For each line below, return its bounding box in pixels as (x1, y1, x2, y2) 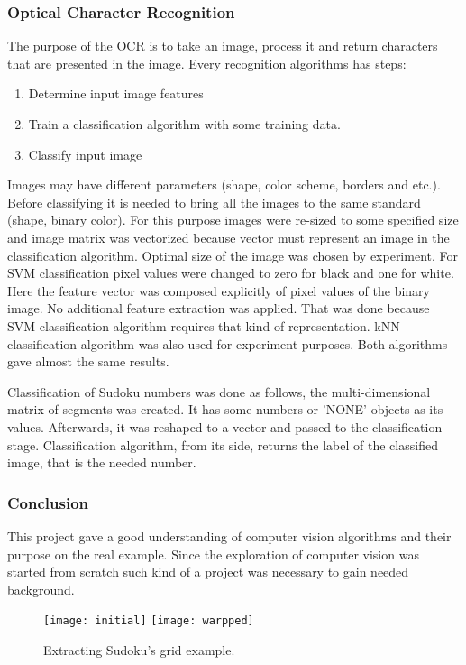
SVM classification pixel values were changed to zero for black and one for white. (7, 263, 454, 282)
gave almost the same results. (7, 352, 169, 371)
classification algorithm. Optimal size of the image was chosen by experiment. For (7, 245, 458, 264)
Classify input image (28, 144, 142, 163)
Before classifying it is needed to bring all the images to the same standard (7, 192, 421, 211)
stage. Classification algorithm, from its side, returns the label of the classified (7, 435, 438, 454)
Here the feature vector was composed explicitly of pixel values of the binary (7, 281, 430, 300)
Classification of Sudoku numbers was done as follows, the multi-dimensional (7, 382, 431, 401)
